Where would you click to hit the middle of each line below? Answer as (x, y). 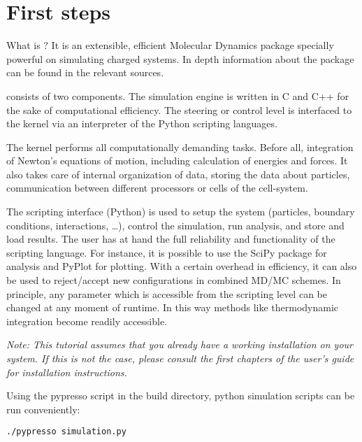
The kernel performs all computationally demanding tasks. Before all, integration (180, 147)
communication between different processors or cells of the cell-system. (157, 188)
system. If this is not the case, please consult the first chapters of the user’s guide (180, 358)
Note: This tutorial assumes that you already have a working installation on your (180, 344)
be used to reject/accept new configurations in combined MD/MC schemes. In (174, 280)
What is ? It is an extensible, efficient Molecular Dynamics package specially (170, 45)
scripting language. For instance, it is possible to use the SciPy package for (167, 252)
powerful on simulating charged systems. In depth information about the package (180, 58)
